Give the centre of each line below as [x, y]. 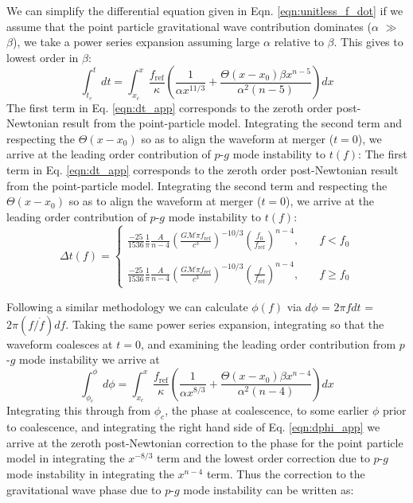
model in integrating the [66, 458]
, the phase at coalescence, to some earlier [267, 410]
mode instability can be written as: [269, 489]
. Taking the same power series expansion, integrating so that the [225, 324]
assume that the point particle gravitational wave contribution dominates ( [189, 26]
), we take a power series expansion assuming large [136, 42]
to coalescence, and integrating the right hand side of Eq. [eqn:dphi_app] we [193, 427]
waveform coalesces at [60, 343]
